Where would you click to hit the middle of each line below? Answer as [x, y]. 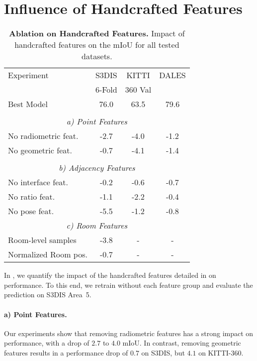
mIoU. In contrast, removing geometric [182, 343]
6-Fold [106, 90]
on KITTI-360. [221, 352]
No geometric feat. [40, 150]
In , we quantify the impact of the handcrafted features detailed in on [110, 275]
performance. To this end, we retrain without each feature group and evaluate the [128, 285]
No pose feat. [31, 211]
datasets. [97, 56]
